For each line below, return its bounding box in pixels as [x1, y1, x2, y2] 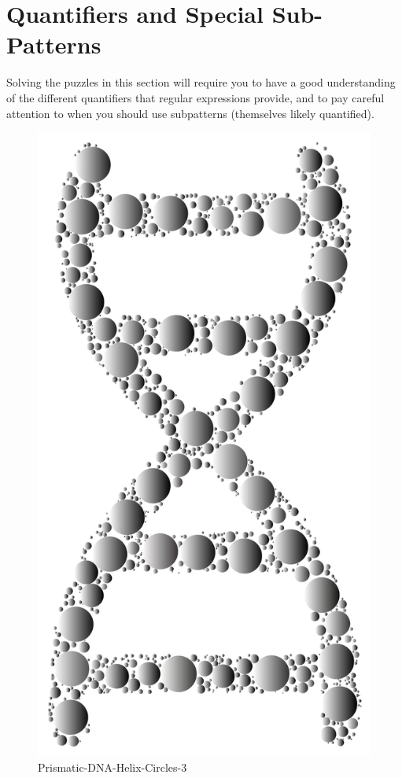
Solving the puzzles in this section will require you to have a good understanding [6, 74, 396, 90]
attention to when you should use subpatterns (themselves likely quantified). [6, 105, 374, 121]
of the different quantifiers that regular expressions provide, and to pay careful [6, 89, 385, 105]
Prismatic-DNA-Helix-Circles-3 [38, 759, 187, 776]
